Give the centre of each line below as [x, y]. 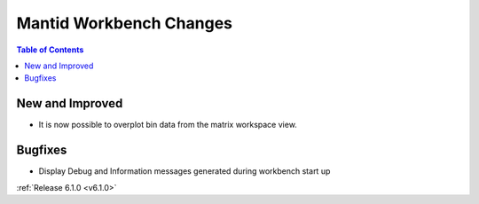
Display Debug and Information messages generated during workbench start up [185, 171]
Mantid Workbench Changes [124, 23]
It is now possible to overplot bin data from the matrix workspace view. [168, 125]
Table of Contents [50, 50]
